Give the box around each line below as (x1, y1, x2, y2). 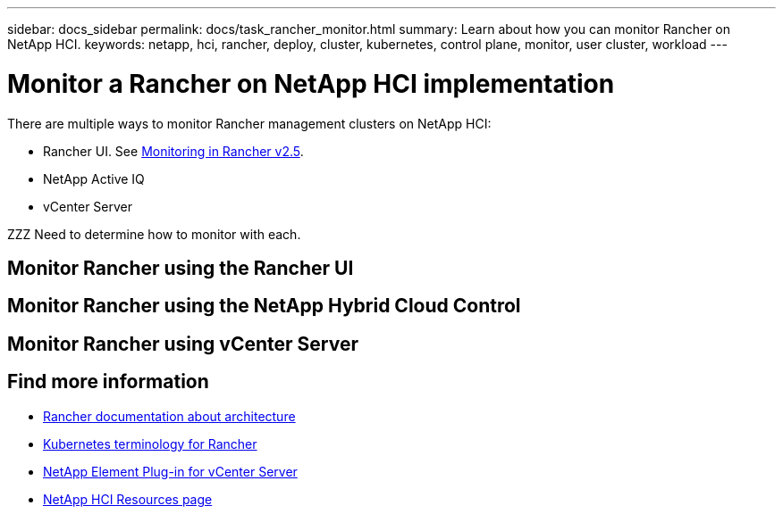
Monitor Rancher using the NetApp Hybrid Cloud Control (7, 294, 521, 318)
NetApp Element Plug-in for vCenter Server (43, 463, 298, 479)
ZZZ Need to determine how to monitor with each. (7, 226, 301, 242)
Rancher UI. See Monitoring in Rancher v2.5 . (43, 143, 304, 159)
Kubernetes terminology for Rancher (43, 435, 257, 452)
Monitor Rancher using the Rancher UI (7, 256, 354, 279)
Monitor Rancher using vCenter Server (7, 332, 359, 355)
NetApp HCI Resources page (43, 491, 213, 507)
